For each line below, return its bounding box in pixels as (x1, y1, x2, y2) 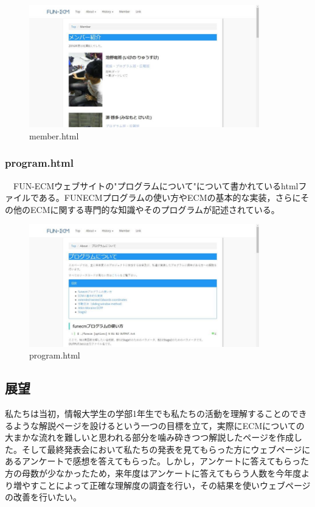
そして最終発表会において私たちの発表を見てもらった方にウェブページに (21, 442, 311, 455)
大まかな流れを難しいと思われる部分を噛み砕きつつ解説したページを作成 (5, 431, 294, 444)
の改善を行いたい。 (5, 491, 81, 503)
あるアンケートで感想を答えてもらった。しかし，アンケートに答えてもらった (5, 455, 310, 467)
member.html (29, 129, 79, 142)
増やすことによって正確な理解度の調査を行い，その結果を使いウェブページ (13, 478, 311, 491)
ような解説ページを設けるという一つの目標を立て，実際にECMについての (13, 419, 305, 432)
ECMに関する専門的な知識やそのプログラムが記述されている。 (30, 203, 280, 215)
